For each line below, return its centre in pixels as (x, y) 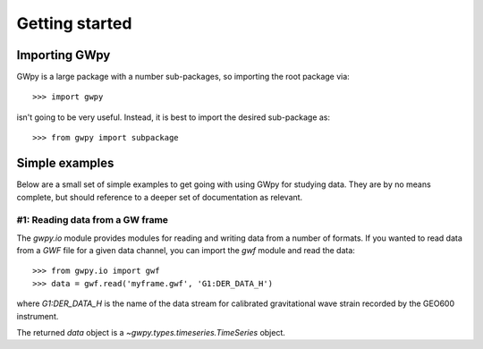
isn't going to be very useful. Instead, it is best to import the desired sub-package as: (174, 117)
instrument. (38, 316)
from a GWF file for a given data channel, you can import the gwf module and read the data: (186, 251)
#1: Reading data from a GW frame (93, 220)
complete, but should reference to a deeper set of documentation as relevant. (160, 197)
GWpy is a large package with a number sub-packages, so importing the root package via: (183, 77)
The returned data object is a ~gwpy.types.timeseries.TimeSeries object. (151, 333)
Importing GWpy (64, 55)
